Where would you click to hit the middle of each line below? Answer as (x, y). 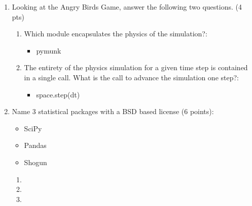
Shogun (35, 162)
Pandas (35, 145)
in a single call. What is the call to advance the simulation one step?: (131, 77)
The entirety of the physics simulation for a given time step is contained (136, 67)
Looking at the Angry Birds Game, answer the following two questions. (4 (127, 7)
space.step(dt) (58, 94)
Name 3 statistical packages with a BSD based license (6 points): (113, 111)
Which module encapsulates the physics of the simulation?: (116, 34)
